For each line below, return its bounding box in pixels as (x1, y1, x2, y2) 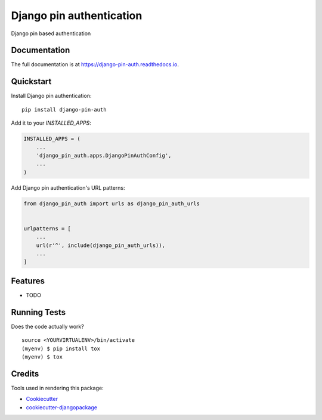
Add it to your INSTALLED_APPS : (11, 119, 92, 126)
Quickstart (11, 76, 52, 87)
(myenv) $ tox (21, 353, 63, 360)
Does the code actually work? (11, 323, 85, 330)
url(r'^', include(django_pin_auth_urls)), (36, 242, 165, 249)
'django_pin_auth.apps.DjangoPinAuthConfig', (36, 152, 172, 159)
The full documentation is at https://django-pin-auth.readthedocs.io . (11, 61, 179, 68)
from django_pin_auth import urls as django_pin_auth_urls (23, 200, 200, 207)
